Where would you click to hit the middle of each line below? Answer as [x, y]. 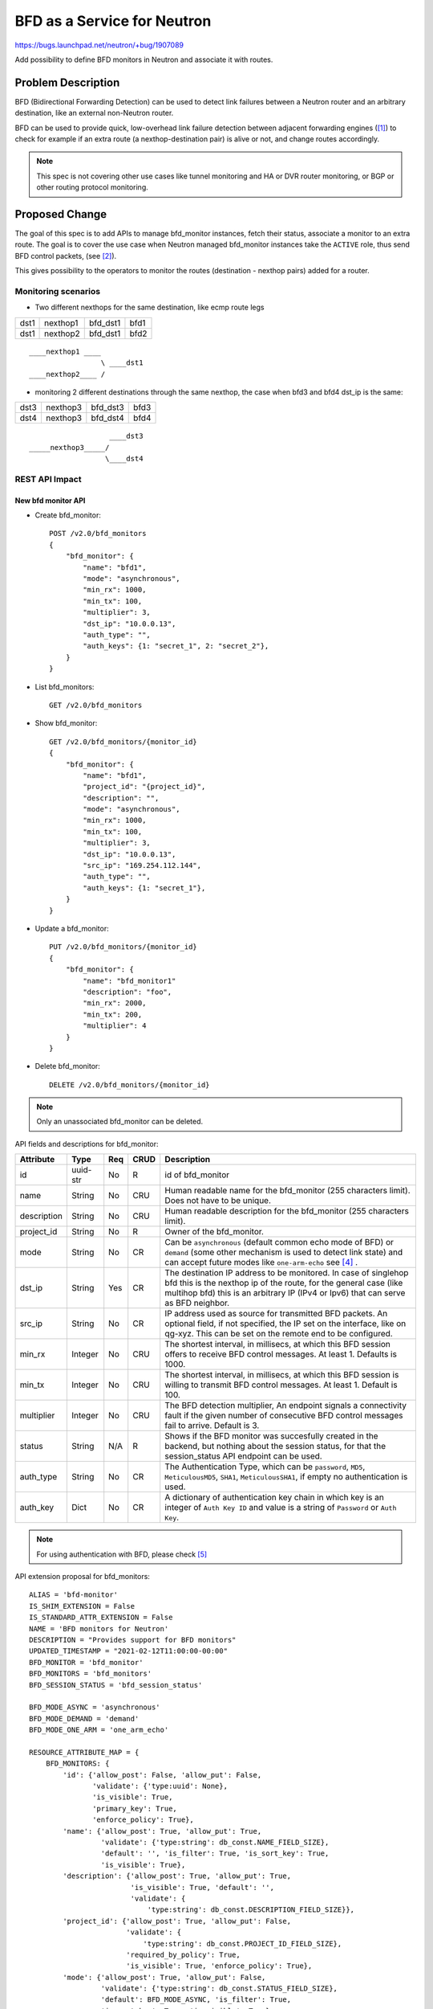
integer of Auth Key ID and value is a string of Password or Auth [281, 1508]
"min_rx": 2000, [115, 1003]
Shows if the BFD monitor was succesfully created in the [271, 1436]
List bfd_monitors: [65, 686]
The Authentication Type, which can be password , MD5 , [265, 1467]
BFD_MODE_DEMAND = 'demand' [84, 1718]
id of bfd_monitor [197, 1175]
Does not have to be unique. [218, 1201]
